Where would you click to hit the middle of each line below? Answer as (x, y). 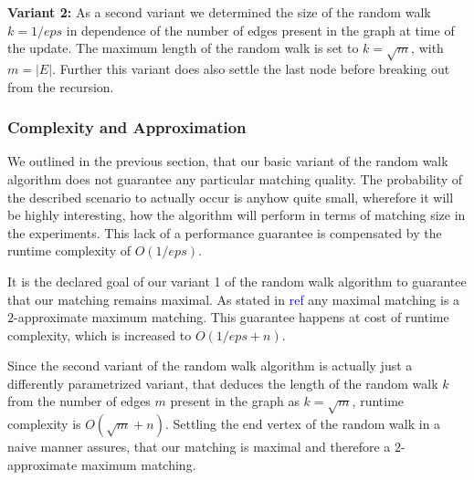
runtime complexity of (69, 250)
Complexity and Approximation (127, 127)
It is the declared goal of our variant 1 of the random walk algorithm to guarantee (237, 281)
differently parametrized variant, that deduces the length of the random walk (223, 383)
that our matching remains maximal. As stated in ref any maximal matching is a (234, 299)
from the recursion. (61, 86)
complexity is (44, 424)
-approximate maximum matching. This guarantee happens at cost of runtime (232, 317)
